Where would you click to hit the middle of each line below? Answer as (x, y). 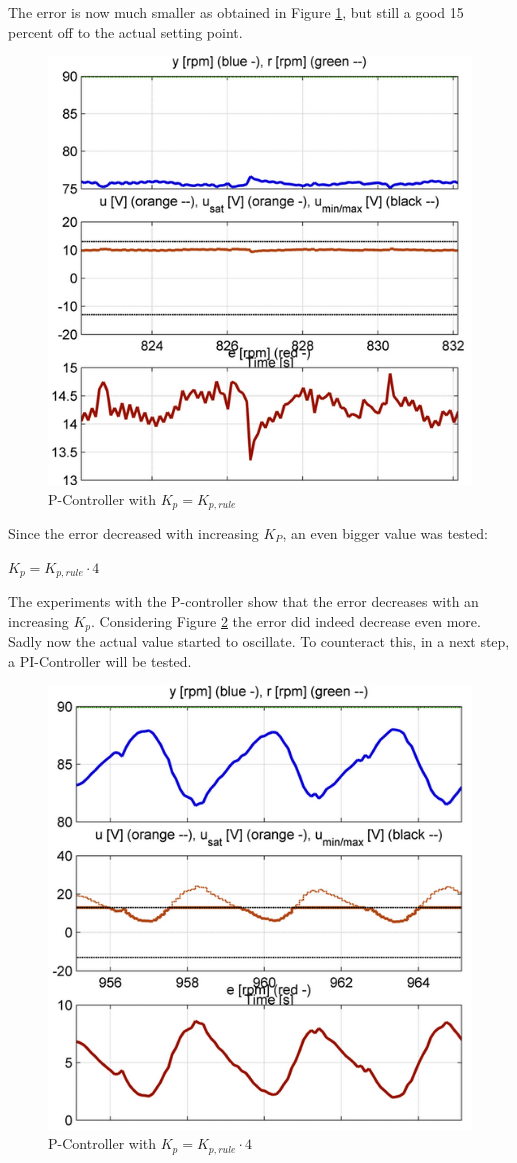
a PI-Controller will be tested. (100, 660)
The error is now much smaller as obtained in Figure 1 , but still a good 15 (236, 12)
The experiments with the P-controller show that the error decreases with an (243, 601)
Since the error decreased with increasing (133, 532)
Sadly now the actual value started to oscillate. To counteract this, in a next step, (259, 641)
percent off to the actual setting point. (125, 31)
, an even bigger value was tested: (385, 532)
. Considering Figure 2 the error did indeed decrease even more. (286, 620)
